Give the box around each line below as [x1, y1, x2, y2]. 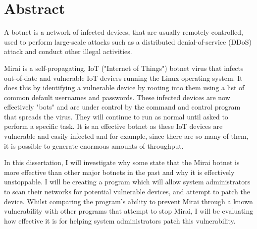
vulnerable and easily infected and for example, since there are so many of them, [4, 131, 249, 141]
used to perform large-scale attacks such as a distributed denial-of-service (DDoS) [4, 36, 252, 47]
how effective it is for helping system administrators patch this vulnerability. [4, 215, 236, 226]
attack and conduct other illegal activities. [4, 46, 132, 57]
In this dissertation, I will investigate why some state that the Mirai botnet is [4, 157, 240, 168]
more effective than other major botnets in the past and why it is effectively [4, 167, 235, 177]
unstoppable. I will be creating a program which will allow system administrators [4, 176, 251, 187]
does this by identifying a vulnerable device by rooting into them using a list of [4, 82, 245, 93]
